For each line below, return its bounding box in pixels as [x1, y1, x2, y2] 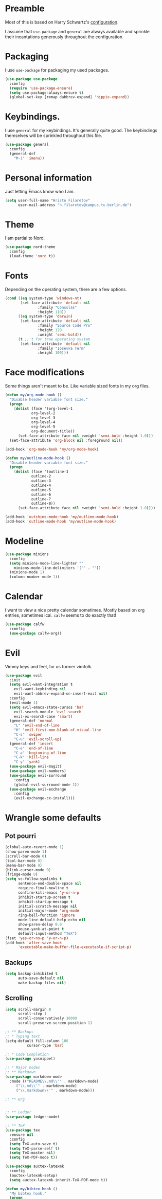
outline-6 [31, 492, 51, 497]
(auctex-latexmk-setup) [9, 1173, 57, 1178]
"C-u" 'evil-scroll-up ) [14, 737, 62, 742]
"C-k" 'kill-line [14, 755, 49, 760]
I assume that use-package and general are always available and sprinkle [5, 28, 150, 34]
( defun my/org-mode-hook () [5, 392, 62, 398]
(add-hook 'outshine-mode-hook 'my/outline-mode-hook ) [5, 515, 119, 520]
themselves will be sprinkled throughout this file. [5, 133, 102, 138]
